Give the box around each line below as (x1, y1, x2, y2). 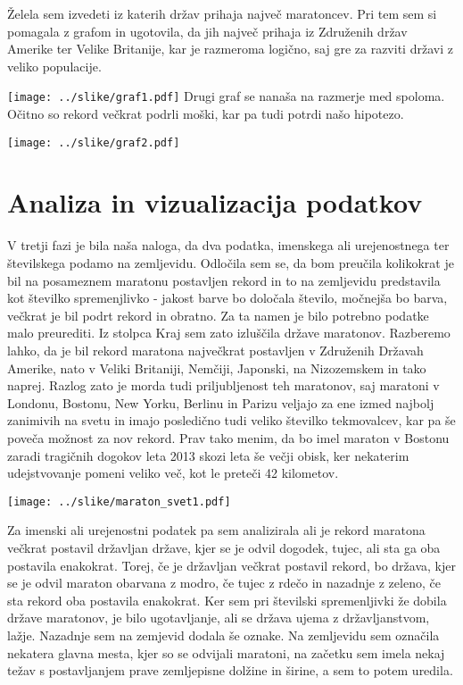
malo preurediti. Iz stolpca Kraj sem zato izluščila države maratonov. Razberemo (7, 323, 451, 342)
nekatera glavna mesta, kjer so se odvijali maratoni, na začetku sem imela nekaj (7, 643, 445, 662)
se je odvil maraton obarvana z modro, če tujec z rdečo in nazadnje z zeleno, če (7, 573, 441, 592)
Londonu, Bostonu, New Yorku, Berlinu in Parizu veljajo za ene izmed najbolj (7, 393, 434, 412)
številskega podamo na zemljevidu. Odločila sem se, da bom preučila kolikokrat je (7, 254, 454, 271)
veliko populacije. (7, 56, 102, 75)
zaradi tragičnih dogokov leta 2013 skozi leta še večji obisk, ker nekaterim (7, 446, 409, 464)
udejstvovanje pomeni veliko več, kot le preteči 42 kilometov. (7, 464, 339, 482)
